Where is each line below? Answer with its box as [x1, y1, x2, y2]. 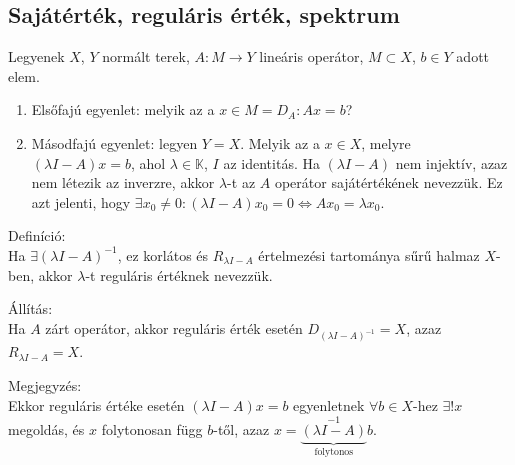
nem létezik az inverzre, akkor [31, 172, 215, 193]
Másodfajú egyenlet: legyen [31, 132, 198, 153]
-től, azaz [213, 419, 270, 440]
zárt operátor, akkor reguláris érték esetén [45, 317, 303, 338]
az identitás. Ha [223, 152, 320, 173]
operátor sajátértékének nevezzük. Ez [274, 172, 503, 193]
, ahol [130, 152, 166, 173]
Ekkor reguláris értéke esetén [8, 394, 185, 415]
